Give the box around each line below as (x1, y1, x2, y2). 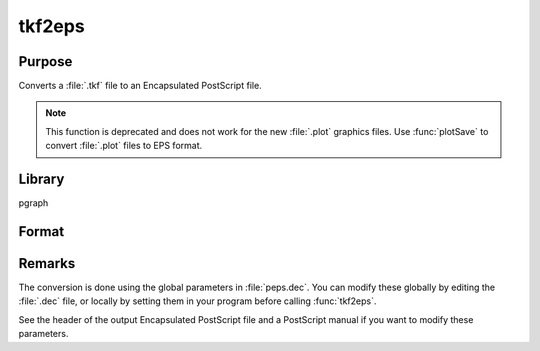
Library (18, 171, 65, 188)
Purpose (18, 53, 73, 70)
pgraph (18, 197, 49, 209)
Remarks (18, 255, 76, 272)
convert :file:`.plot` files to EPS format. (45, 140, 203, 152)
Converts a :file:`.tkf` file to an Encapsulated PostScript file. (18, 80, 262, 92)
